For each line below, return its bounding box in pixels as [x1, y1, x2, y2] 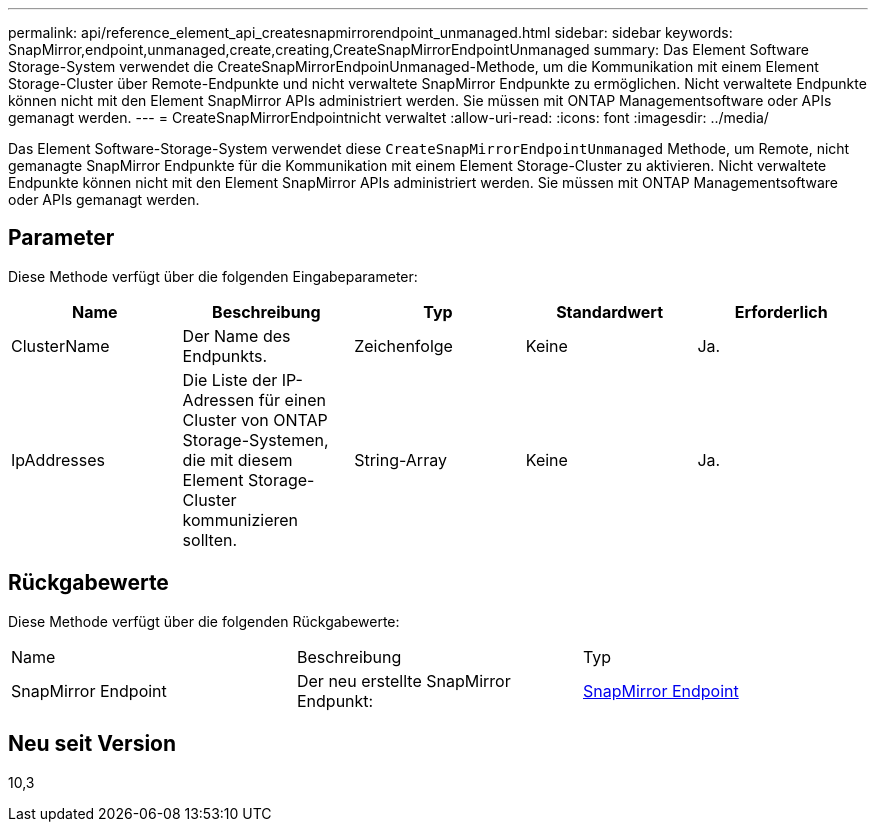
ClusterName [11, 335, 110, 356]
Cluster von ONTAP [182, 409, 328, 430]
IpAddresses [11, 449, 105, 470]
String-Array [354, 449, 447, 470]
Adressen [182, 389, 255, 410]
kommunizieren [182, 509, 299, 530]
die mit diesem [182, 449, 293, 470]
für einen [258, 389, 327, 410]
